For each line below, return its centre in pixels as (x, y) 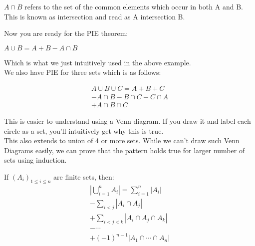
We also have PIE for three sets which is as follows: (83, 72)
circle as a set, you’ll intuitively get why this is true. (84, 130)
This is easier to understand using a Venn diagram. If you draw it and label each (127, 121)
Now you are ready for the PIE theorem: (66, 33)
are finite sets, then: (84, 177)
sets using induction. (35, 160)
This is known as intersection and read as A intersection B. (95, 16)
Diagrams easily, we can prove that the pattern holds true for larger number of (125, 150)
